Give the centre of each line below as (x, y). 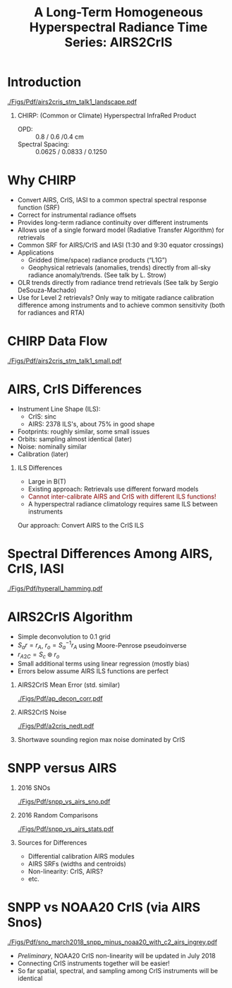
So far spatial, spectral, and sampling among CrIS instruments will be (118, 970)
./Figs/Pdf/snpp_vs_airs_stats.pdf (66, 829)
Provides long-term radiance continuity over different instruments (113, 222)
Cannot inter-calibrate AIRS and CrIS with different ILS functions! (122, 496)
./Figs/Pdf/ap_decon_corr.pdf (60, 698)
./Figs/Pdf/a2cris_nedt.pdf (56, 726)
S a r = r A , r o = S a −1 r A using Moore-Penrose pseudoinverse (102, 645)
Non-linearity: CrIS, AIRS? (66, 871)
